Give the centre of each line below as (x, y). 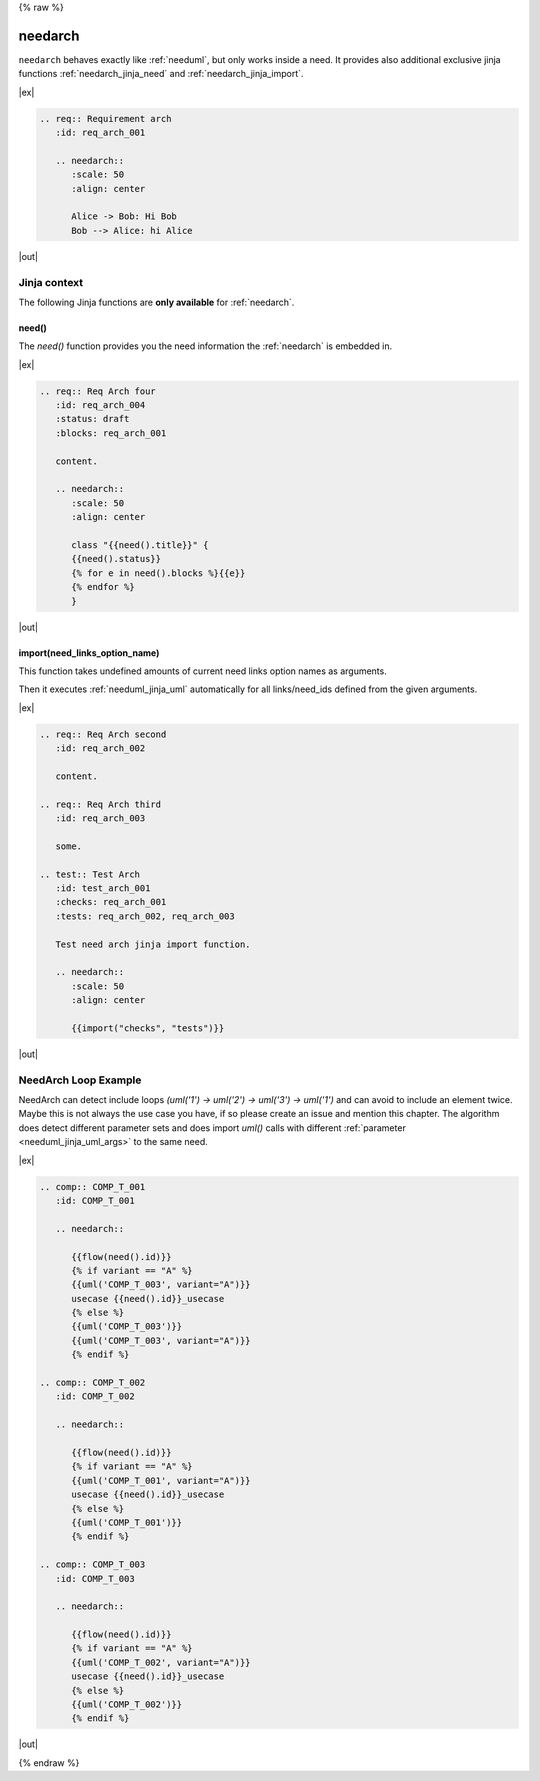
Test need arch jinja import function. (153, 944)
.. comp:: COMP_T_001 (92, 1186)
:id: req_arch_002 (100, 748)
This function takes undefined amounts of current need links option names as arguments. (202, 671)
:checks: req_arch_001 (111, 902)
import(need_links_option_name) (89, 652)
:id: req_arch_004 (100, 405)
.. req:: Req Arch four (98, 391)
